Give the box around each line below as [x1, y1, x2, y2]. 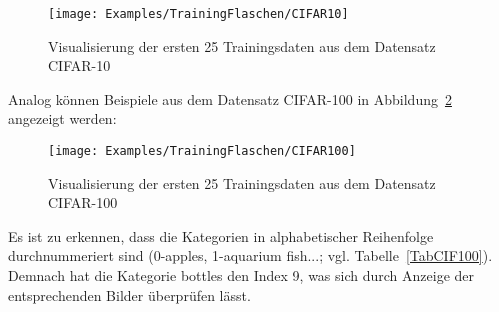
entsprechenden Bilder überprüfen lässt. [8, 284, 251, 305]
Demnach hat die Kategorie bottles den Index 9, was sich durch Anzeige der [8, 265, 475, 286]
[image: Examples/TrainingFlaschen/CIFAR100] [48, 144, 356, 159]
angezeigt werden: [8, 108, 117, 129]
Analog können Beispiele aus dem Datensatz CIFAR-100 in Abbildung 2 [8, 88, 452, 109]
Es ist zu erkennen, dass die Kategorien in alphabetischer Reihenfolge [8, 225, 434, 246]
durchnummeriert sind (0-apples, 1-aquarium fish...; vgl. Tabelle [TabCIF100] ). [8, 245, 493, 266]
